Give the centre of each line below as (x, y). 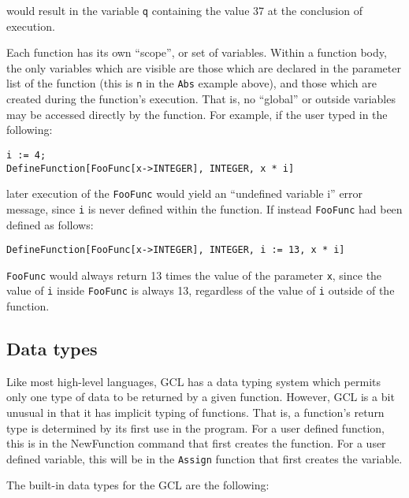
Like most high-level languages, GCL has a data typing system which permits (194, 381)
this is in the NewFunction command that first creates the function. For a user (196, 443)
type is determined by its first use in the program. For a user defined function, (195, 427)
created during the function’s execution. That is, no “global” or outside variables (201, 99)
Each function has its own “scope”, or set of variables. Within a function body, (197, 52)
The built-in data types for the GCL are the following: (138, 485)
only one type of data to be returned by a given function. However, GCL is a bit (201, 397)
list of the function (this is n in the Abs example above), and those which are (192, 83)
